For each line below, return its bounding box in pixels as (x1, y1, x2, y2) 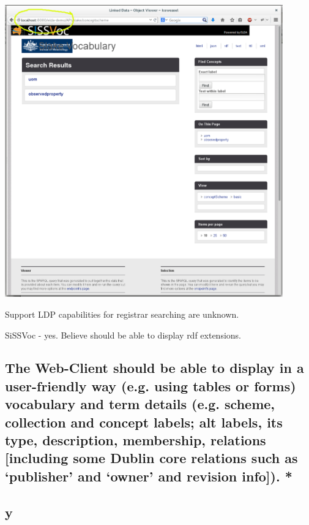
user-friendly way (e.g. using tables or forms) (5, 376, 296, 395)
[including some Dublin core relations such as (5, 448, 298, 467)
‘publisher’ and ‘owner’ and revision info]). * (5, 466, 292, 485)
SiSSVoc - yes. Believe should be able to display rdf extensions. (5, 328, 242, 341)
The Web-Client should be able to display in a (5, 358, 304, 377)
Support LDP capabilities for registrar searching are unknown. (5, 307, 239, 320)
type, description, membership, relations (5, 431, 266, 450)
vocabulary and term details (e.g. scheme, (5, 394, 275, 413)
